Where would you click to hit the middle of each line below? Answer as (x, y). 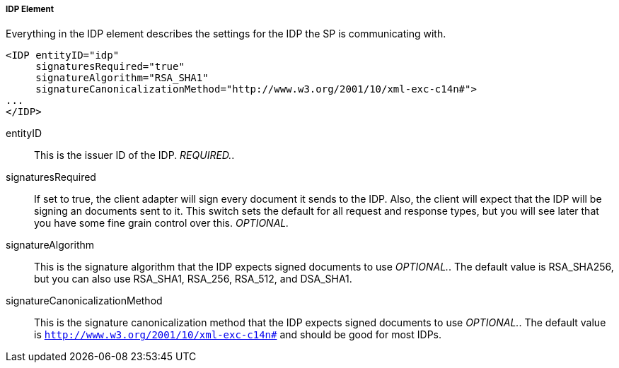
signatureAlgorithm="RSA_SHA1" (122, 78)
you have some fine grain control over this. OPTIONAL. (162, 223)
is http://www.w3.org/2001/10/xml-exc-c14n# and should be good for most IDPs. (238, 335)
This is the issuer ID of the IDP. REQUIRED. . (134, 155)
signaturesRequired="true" (110, 67)
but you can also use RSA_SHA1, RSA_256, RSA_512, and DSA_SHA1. (193, 279)
